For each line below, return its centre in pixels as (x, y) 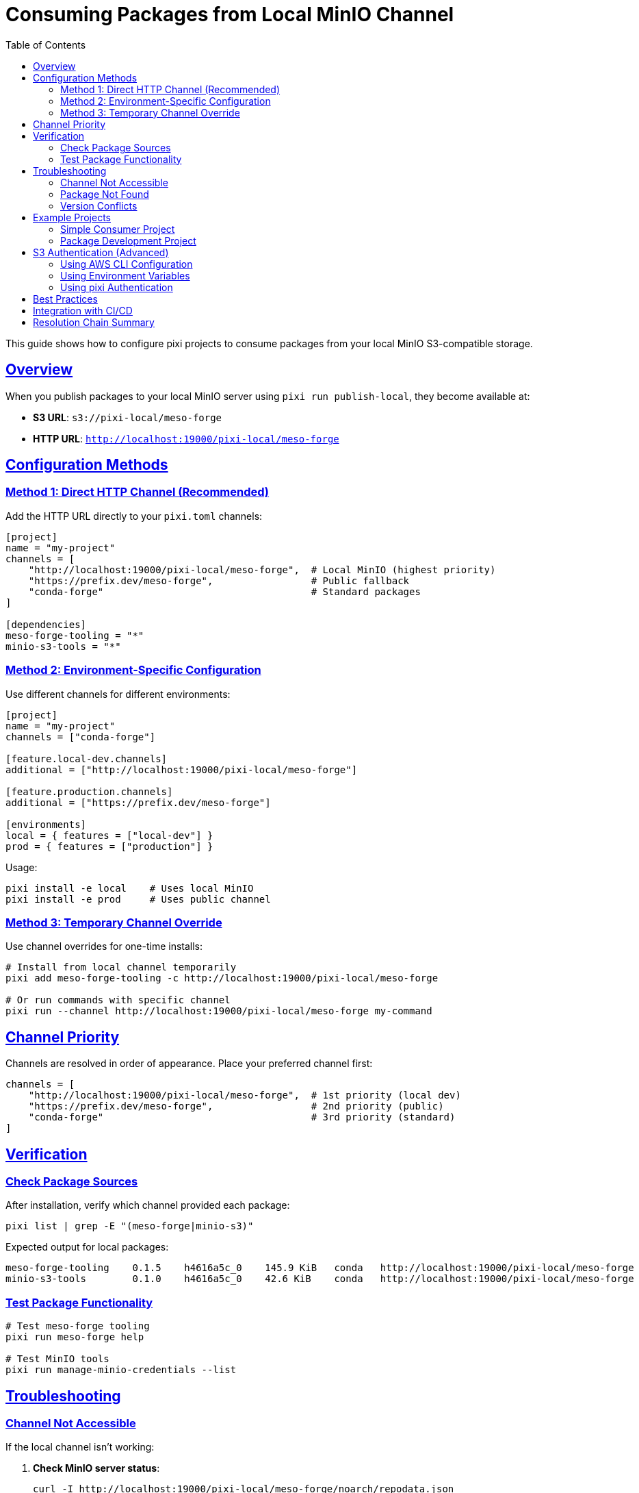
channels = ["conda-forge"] (81, 737)
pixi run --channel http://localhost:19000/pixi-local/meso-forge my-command (219, 1011)
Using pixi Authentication (117, 287)
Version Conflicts (99, 205)
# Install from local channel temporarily (121, 967)
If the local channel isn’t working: (80, 1447)
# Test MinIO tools (57, 1359)
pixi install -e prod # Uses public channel (138, 899)
